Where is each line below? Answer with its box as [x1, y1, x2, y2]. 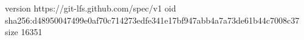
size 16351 [5, 25, 43, 38]
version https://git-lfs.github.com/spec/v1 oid [5, 2, 176, 14]
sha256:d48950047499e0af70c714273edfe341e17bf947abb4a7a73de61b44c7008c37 [5, 13, 300, 26]
